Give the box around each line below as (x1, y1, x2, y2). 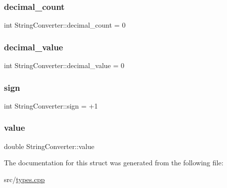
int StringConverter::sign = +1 (4, 100, 98, 111)
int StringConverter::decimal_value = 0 (4, 60, 124, 71)
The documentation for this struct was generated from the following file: (4, 157, 224, 168)
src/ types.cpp (4, 174, 45, 184)
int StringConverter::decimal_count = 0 (4, 20, 126, 30)
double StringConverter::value (4, 141, 95, 151)
